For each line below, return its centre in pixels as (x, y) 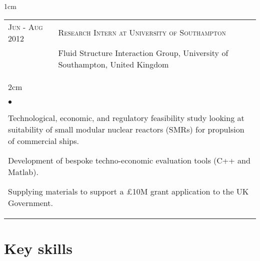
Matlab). (23, 171)
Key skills (38, 248)
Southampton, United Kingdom (113, 64)
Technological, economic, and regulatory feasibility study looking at (126, 117)
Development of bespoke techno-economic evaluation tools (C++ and (129, 160)
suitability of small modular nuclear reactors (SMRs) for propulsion (126, 129)
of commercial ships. (43, 140)
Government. (30, 202)
